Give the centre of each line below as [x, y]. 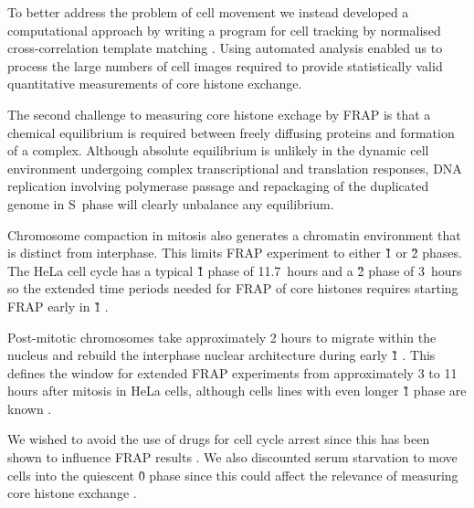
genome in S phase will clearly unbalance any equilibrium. [171, 203]
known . [30, 408]
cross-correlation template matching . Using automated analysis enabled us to [225, 48]
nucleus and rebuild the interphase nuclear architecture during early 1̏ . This [221, 355]
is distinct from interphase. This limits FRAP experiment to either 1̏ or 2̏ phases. [235, 253]
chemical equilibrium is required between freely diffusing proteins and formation [231, 132]
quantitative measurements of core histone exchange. [155, 84]
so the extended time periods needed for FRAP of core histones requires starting [233, 288]
